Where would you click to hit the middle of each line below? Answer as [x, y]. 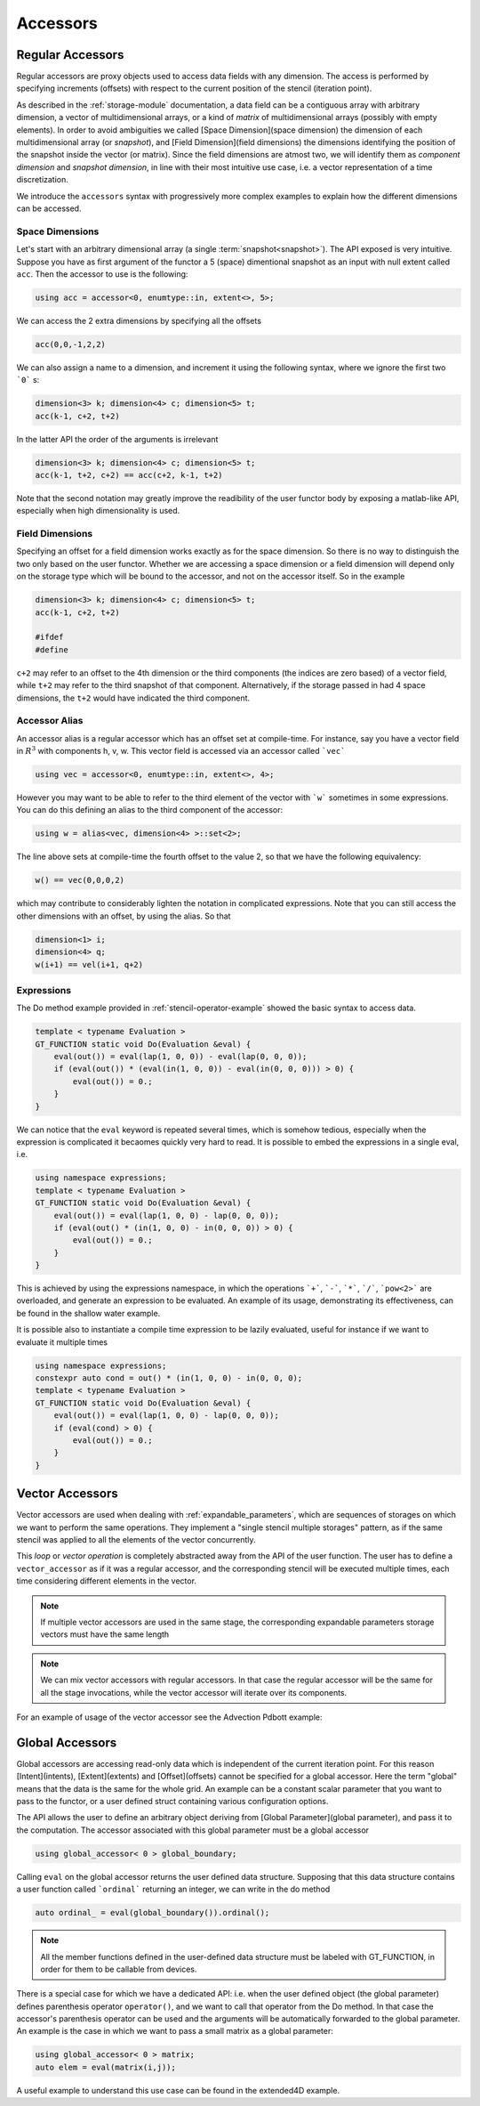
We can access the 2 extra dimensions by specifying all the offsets [139, 320]
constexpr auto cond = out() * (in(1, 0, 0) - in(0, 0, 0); [169, 1378]
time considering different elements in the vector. [107, 1581]
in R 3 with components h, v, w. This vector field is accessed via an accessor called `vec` [181, 750]
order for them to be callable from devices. [119, 1969]
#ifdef [49, 637]
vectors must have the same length [105, 1634]
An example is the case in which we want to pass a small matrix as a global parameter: [175, 2031]
